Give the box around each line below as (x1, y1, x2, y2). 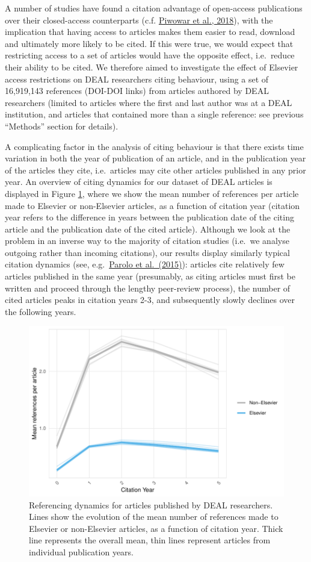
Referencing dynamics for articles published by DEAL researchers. (29, 498, 273, 511)
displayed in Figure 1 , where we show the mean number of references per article (5, 187, 299, 199)
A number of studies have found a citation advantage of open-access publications (5, 2, 303, 14)
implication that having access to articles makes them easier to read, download (5, 25, 295, 38)
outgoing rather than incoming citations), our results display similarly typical (5, 246, 290, 258)
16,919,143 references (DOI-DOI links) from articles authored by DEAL (5, 84, 269, 97)
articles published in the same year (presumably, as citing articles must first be (5, 270, 296, 283)
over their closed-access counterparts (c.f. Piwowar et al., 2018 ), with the (5, 13, 273, 26)
